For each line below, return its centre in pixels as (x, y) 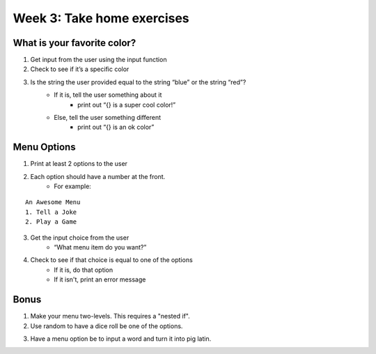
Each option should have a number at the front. (98, 176)
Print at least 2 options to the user (79, 164)
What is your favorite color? (75, 43)
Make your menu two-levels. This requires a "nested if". (110, 316)
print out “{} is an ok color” (116, 127)
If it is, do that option (84, 270)
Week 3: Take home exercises (101, 18)
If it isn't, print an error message (100, 279)
